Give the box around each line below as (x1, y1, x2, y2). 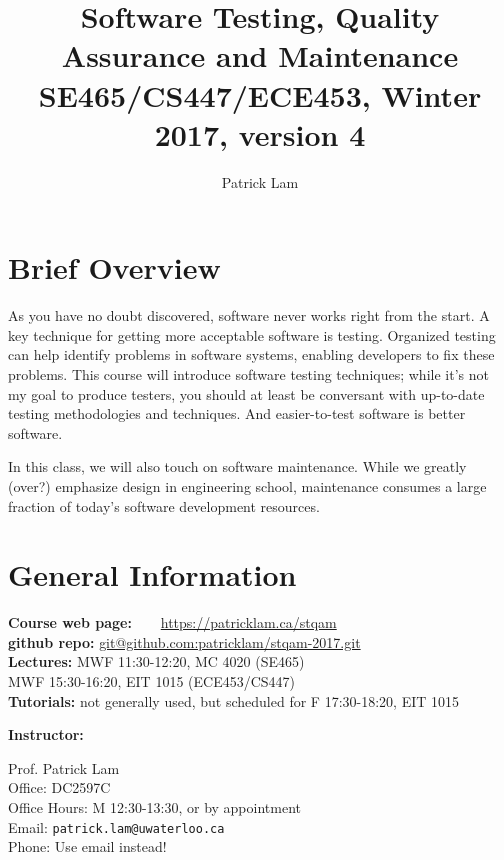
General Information (8, 554, 297, 595)
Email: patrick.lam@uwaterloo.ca (8, 816, 225, 837)
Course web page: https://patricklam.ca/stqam (8, 612, 337, 633)
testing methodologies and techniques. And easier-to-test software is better (8, 403, 466, 424)
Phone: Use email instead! (8, 836, 167, 857)
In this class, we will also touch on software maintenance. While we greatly (8, 456, 467, 477)
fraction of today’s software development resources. (8, 495, 320, 516)
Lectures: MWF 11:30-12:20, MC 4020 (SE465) (8, 651, 305, 672)
